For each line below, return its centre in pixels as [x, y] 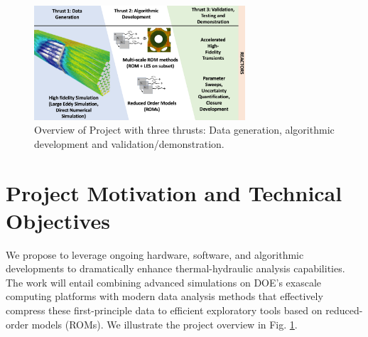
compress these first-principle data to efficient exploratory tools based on [164, 310]
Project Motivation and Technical [174, 192]
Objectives [58, 220]
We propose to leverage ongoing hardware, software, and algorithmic [155, 254]
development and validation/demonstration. [129, 143]
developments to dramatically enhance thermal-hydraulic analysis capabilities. [175, 268]
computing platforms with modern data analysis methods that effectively [164, 296]
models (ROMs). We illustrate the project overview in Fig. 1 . [164, 324]
